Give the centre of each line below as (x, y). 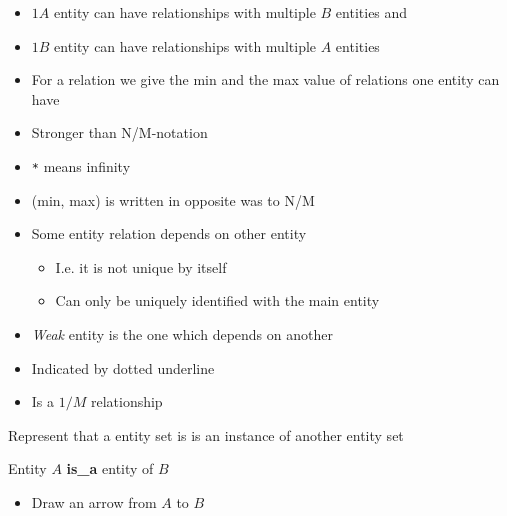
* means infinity (81, 165)
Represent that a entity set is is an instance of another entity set (206, 434)
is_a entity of (110, 468)
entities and (371, 12)
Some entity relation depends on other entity (169, 233)
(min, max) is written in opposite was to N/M (173, 199)
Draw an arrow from (94, 501)
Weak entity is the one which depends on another (182, 334)
